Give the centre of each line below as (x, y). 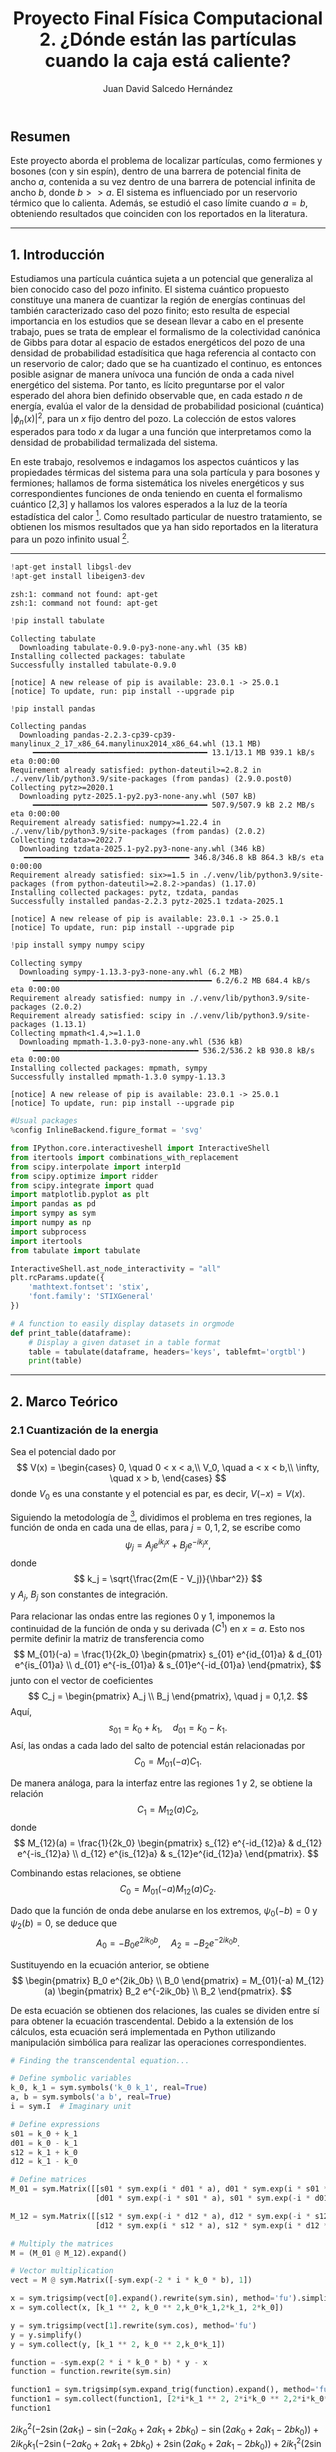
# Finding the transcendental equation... (100, 2060)
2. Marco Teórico (64, 1401)
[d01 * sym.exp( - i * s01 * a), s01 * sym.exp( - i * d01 (212, 2198)
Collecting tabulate (53, 638)
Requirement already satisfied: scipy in (98, 1016)
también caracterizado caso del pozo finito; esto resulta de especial (150, 311)
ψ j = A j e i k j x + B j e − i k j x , (168, 1545)
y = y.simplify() (46, 2335)
